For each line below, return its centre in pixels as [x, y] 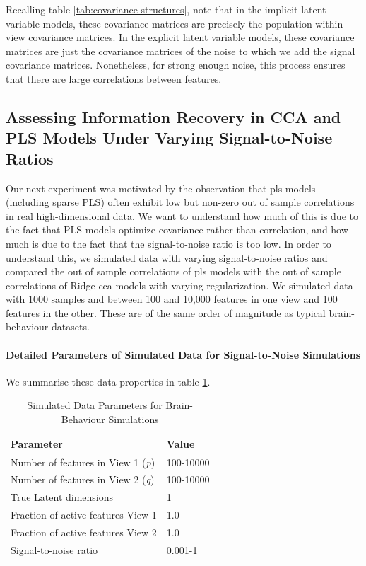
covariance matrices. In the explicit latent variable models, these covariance [191, 37]
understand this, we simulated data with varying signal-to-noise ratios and [167, 257]
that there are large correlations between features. [114, 78]
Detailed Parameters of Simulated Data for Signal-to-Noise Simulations [183, 354]
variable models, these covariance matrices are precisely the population [159, 23]
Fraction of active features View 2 [84, 532]
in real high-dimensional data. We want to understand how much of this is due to [182, 215]
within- [331, 23]
